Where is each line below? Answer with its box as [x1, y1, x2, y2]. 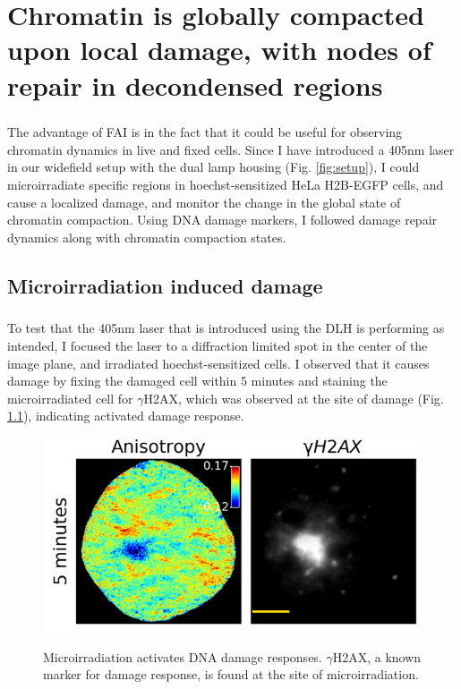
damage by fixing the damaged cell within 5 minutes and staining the [7, 371, 388, 390]
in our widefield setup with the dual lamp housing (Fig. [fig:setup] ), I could [7, 157, 420, 176]
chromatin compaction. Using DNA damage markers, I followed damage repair [7, 210, 438, 229]
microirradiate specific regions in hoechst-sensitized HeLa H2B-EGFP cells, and [7, 174, 444, 193]
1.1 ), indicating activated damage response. [7, 406, 244, 425]
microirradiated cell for [7, 388, 133, 407]
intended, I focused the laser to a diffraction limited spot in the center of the [7, 336, 428, 355]
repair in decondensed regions [7, 66, 383, 103]
